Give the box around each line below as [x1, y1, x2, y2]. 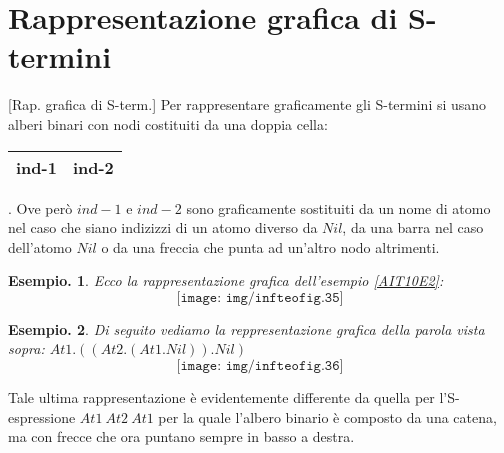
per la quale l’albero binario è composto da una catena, [158, 406, 497, 427]
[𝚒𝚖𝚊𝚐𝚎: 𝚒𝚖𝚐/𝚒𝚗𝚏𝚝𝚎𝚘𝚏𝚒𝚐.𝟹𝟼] [176, 359, 344, 374]
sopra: [8, 338, 45, 359]
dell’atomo [8, 236, 72, 257]
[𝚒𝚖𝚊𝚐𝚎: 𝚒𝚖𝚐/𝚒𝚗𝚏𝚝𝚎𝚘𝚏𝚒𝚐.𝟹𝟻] [176, 290, 344, 305]
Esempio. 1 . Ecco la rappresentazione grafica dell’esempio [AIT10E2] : [8, 270, 444, 291]
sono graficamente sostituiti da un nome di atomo [186, 197, 491, 218]
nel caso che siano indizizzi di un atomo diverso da [8, 217, 318, 238]
